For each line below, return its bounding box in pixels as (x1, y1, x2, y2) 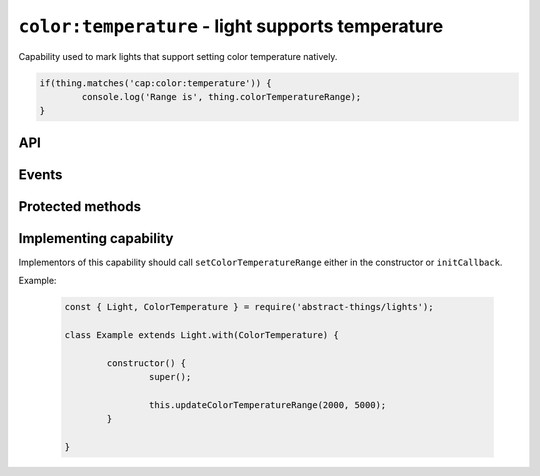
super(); (148, 371, 192, 383)
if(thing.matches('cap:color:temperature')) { (39, 77, 272, 89)
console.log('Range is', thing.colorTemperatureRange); (81, 91, 362, 102)
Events (18, 166, 63, 183)
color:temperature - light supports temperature (18, 15, 444, 37)
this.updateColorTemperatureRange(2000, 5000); (148, 399, 387, 410)
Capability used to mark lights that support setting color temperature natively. (18, 50, 338, 62)
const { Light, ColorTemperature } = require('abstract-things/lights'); (64, 301, 434, 313)
